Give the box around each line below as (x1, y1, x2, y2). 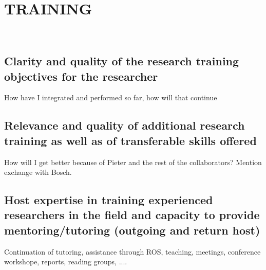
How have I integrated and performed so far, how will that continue (4, 92, 217, 103)
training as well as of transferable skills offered (4, 132, 257, 148)
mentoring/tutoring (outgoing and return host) (4, 222, 260, 238)
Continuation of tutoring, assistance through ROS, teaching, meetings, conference (4, 246, 261, 257)
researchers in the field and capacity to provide (4, 207, 260, 223)
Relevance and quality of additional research (4, 117, 245, 133)
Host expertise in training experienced (4, 192, 213, 208)
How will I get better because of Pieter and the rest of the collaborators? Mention (4, 156, 262, 167)
